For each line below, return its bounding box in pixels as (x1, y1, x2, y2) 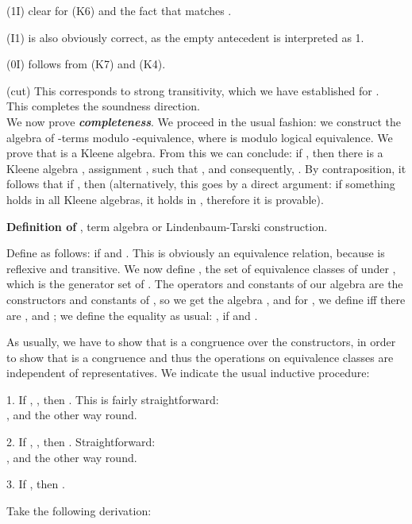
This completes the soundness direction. (6, 98, 200, 114)
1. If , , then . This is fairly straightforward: (6, 391, 219, 407)
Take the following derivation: (6, 502, 152, 518)
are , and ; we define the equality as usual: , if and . (6, 306, 258, 323)
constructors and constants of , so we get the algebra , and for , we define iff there (6, 291, 406, 307)
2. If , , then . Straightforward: (6, 433, 156, 450)
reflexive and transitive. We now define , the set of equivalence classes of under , (6, 260, 396, 276)
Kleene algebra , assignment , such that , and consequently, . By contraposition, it (6, 160, 406, 176)
